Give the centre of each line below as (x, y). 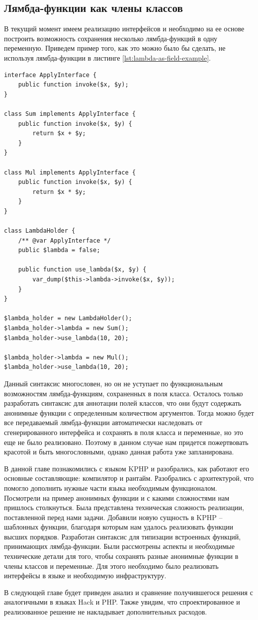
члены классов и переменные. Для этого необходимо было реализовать (111, 566)
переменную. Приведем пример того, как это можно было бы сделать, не (115, 48)
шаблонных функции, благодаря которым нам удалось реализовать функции (119, 527)
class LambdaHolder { (40, 231)
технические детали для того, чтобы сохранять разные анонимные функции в (121, 556)
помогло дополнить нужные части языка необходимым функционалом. (111, 487)
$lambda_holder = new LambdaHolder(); (68, 318)
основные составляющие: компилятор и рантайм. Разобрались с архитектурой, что (129, 478)
